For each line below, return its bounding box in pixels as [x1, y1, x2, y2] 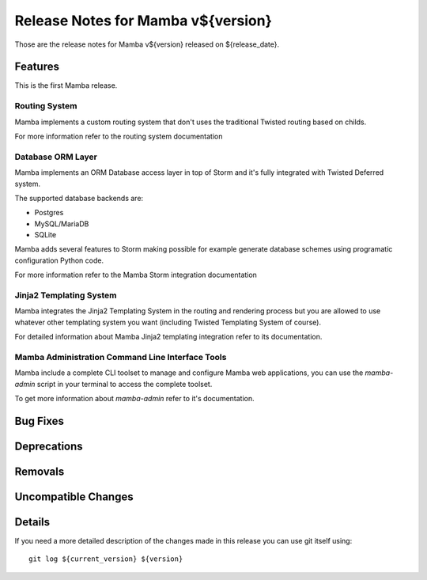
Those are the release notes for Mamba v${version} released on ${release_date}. [14, 40, 280, 49]
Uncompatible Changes [14, 490, 134, 503]
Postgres [34, 208, 64, 218]
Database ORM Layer [14, 151, 98, 162]
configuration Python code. [14, 256, 104, 265]
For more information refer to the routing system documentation [14, 131, 223, 141]
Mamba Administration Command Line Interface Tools [14, 351, 227, 362]
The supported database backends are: [14, 193, 144, 203]
